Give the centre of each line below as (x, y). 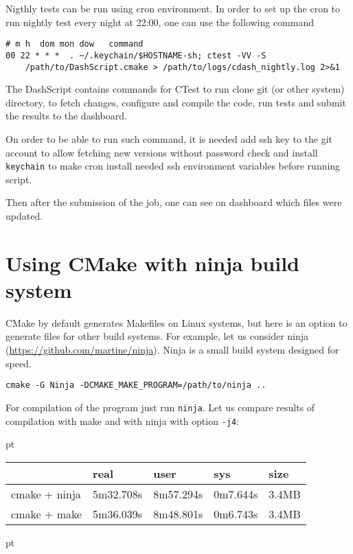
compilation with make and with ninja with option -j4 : (123, 420)
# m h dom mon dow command (75, 44)
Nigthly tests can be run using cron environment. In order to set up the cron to (173, 8)
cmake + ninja (46, 494)
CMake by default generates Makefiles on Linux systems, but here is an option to (176, 322)
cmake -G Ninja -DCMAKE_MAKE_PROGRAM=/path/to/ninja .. (136, 385)
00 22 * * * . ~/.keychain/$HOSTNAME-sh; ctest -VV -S (136, 55)
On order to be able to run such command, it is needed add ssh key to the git (169, 138)
